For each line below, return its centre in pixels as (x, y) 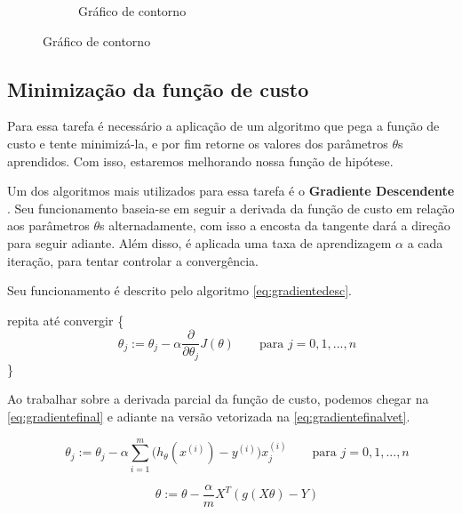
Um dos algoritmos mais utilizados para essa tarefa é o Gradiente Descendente (231, 191)
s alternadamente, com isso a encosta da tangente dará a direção (275, 225)
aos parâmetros (48, 225)
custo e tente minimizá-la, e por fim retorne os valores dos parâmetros (198, 143)
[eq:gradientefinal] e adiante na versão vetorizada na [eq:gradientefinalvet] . (209, 417)
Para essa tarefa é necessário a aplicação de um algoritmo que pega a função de (223, 126)
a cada (425, 242)
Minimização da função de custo (158, 88)
